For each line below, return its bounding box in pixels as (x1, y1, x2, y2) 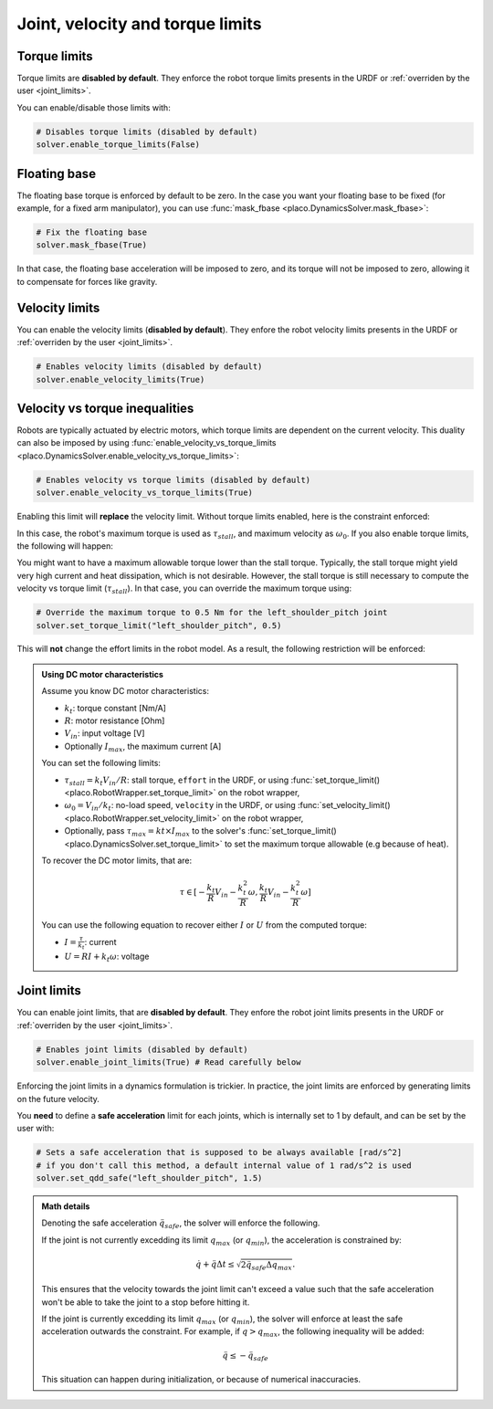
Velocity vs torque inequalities (16, 400, 194, 415)
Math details (41, 1201, 90, 1212)
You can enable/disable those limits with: (16, 101, 171, 113)
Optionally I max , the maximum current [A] (64, 741, 222, 753)
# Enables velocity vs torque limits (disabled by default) (36, 475, 311, 485)
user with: (16, 1123, 55, 1134)
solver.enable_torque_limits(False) (36, 140, 201, 150)
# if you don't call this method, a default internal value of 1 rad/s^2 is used (36, 1160, 413, 1171)
